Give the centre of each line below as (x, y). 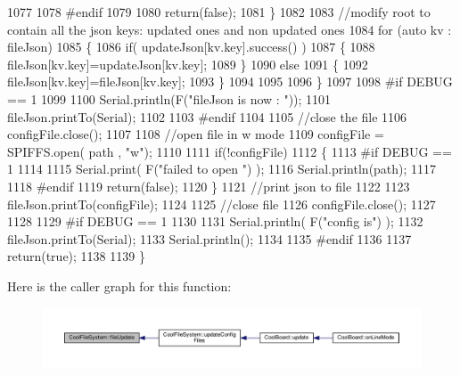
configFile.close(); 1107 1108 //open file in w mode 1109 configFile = (196, 134)
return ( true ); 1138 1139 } (76, 256)
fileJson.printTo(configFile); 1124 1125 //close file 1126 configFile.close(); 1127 (222, 204)
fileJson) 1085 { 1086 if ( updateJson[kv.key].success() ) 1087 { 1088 (191, 47)
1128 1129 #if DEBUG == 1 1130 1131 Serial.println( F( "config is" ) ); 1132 (215, 221)
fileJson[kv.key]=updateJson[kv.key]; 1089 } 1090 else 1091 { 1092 (188, 64)
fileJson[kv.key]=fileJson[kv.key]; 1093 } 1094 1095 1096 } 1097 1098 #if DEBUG (230, 82)
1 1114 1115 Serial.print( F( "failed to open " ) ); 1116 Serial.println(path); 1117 (222, 169)
